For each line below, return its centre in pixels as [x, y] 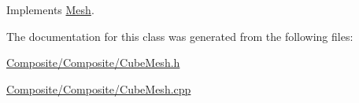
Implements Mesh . [50, 9]
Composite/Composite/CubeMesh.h [93, 63]
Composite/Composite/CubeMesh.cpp [99, 88]
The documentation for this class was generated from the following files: [180, 36]
